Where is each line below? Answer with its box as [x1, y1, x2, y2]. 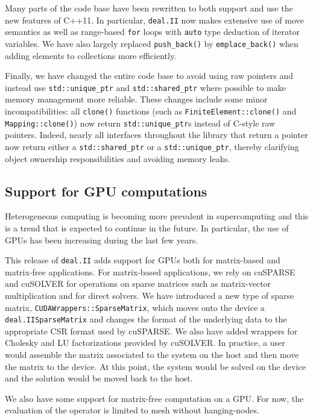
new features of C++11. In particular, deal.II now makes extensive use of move [5, 13, 304, 26]
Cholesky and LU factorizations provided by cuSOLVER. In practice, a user [5, 336, 285, 349]
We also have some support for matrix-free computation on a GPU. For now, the [5, 392, 304, 404]
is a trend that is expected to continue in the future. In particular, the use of [5, 221, 289, 234]
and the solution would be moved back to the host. [5, 372, 193, 384]
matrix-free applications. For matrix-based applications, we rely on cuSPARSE [5, 265, 296, 278]
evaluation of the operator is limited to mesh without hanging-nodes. [5, 404, 259, 416]
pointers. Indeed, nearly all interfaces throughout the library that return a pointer [5, 128, 308, 141]
